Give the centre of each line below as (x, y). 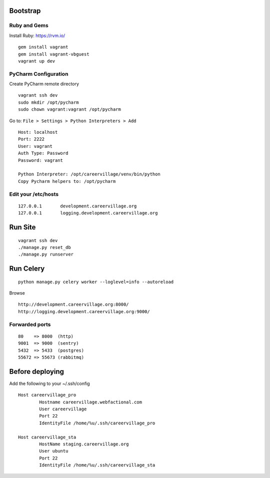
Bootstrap (25, 11)
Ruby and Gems (29, 26)
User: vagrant (35, 146)
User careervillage (63, 409)
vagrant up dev (37, 61)
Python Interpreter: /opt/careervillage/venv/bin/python (89, 174)
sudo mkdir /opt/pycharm (48, 102)
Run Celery (27, 269)
